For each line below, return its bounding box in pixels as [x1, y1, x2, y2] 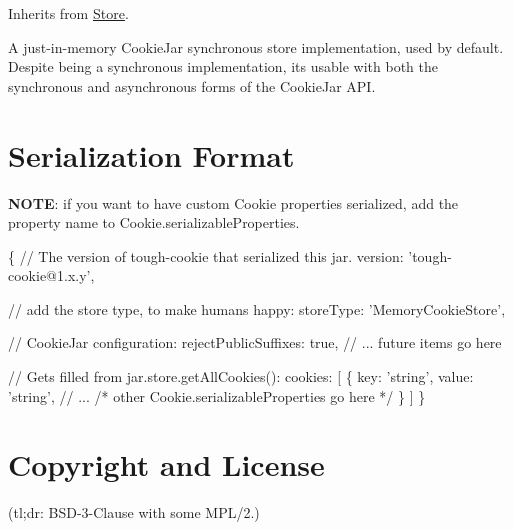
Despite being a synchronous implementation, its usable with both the [8, 56, 438, 77]
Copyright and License [8, 444, 325, 485]
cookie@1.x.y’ [8, 265, 91, 286]
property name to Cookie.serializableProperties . [8, 212, 300, 233]
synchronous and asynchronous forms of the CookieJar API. [8, 75, 376, 96]
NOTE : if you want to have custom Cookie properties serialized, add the [8, 192, 459, 213]
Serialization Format [8, 134, 295, 175]
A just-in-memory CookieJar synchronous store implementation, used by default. [8, 36, 504, 57]
